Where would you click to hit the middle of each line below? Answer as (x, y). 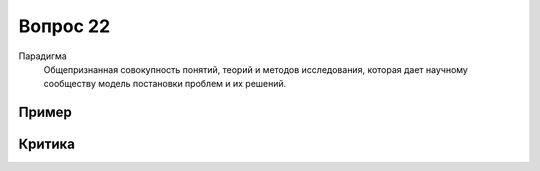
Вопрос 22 (64, 26)
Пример (45, 112)
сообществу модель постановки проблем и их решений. (165, 84)
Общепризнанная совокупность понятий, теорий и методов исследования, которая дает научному (256, 69)
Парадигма (42, 56)
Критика (46, 144)
